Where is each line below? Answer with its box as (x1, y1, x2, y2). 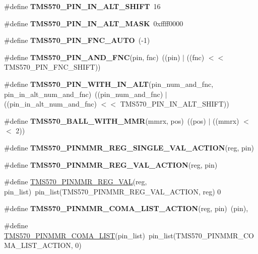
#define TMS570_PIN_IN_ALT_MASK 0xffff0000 (4, 18, 183, 28)
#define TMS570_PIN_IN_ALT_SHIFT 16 (4, 1, 161, 11)
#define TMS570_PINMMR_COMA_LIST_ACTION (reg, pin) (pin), (4, 203, 248, 214)
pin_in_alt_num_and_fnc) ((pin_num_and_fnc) (4, 88, 163, 99)
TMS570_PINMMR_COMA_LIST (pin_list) (4, 230, 145, 240)
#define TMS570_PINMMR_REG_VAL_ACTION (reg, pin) (4, 159, 218, 170)
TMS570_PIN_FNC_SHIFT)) (4, 62, 101, 72)
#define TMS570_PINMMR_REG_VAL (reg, (4, 176, 147, 187)
